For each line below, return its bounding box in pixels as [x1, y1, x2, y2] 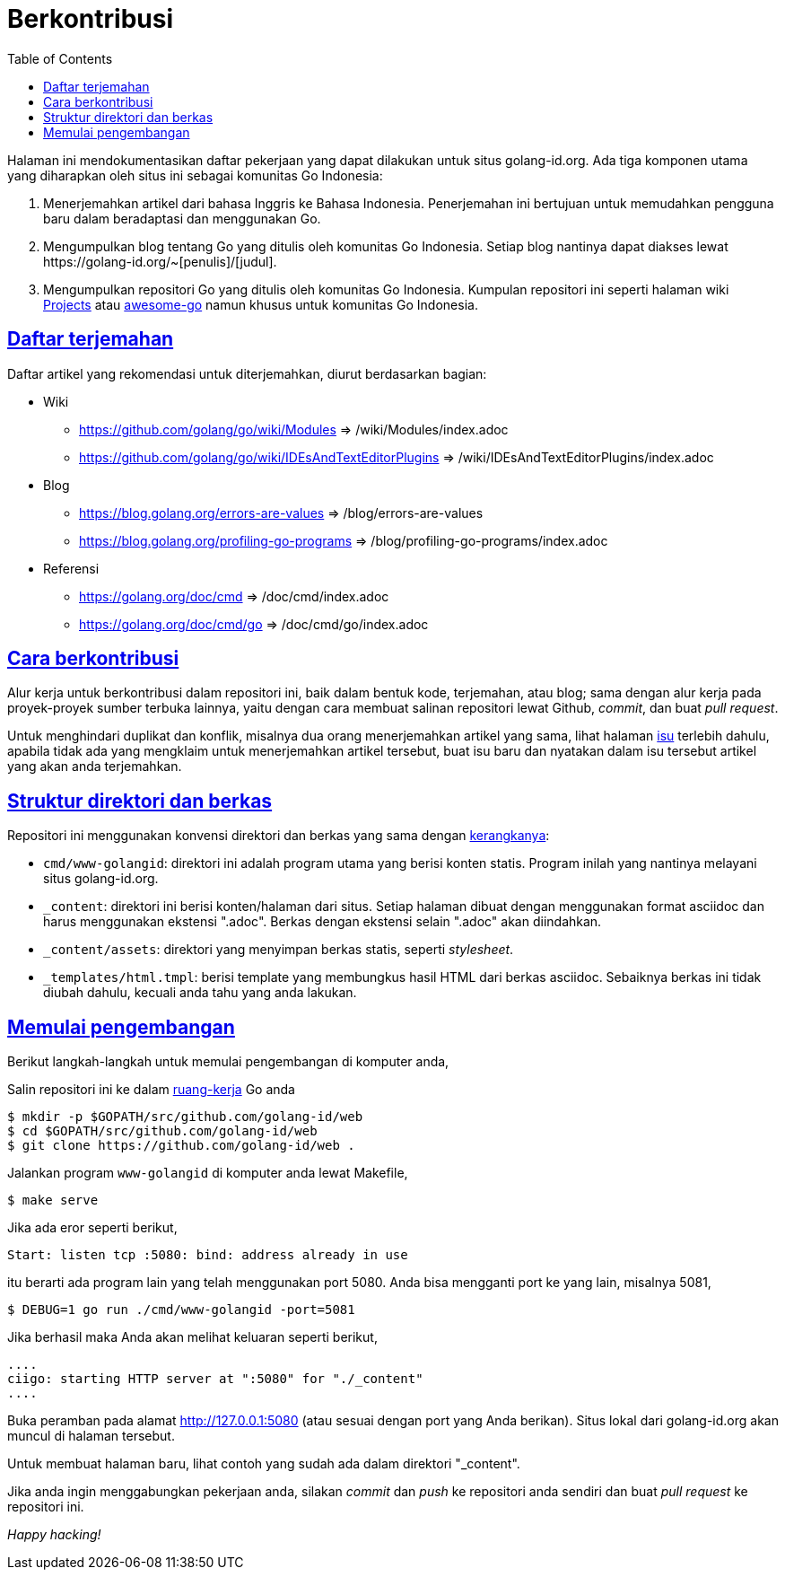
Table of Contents [7, 50, 113, 66]
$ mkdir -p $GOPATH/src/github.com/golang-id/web [7, 1109, 363, 1125]
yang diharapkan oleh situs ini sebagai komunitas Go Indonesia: [7, 167, 383, 183]
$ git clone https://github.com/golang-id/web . [7, 1138, 355, 1153]
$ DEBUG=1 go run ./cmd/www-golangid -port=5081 [7, 1302, 355, 1318]
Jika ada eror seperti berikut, [7, 1220, 178, 1236]
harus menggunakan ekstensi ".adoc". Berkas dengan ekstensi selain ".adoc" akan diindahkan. [43, 914, 602, 930]
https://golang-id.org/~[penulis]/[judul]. [43, 253, 277, 269]
